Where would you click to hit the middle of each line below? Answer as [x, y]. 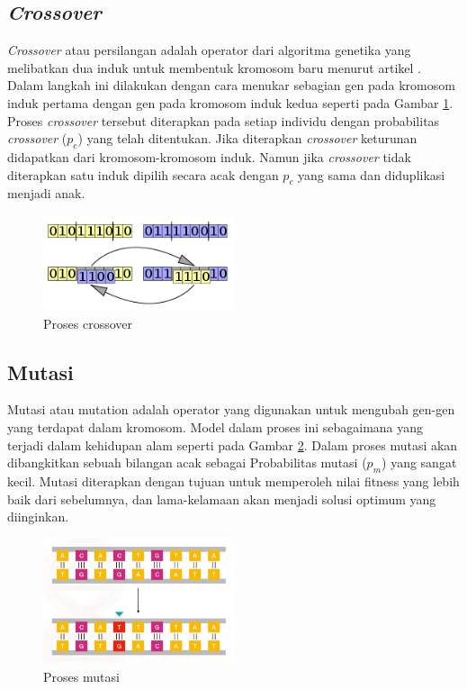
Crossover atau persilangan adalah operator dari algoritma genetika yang [209, 50]
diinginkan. [38, 517]
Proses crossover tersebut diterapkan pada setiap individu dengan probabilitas [224, 120]
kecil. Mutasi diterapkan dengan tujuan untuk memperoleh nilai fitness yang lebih [233, 480]
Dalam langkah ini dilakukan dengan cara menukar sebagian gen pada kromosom [231, 85]
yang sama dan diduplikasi [372, 174]
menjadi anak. [46, 193]
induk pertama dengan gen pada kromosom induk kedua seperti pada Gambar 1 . [230, 102]
